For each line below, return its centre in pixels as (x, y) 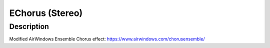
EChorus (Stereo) (46, 13)
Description (29, 26)
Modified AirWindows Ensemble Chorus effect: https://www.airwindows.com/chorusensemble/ (107, 39)
